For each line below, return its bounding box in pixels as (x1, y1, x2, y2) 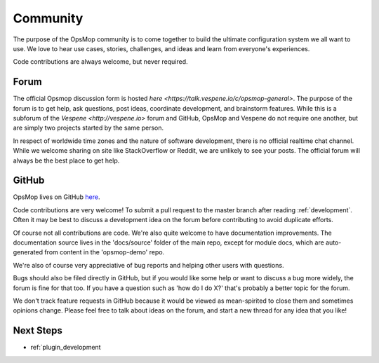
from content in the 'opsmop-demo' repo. (44, 248, 165, 256)
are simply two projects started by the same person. (13, 123, 164, 132)
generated (13, 248, 44, 256)
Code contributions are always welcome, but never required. (13, 57, 188, 66)
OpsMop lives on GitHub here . (13, 193, 100, 201)
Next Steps (13, 324, 62, 336)
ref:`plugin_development (30, 343, 101, 352)
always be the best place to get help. (13, 156, 120, 165)
